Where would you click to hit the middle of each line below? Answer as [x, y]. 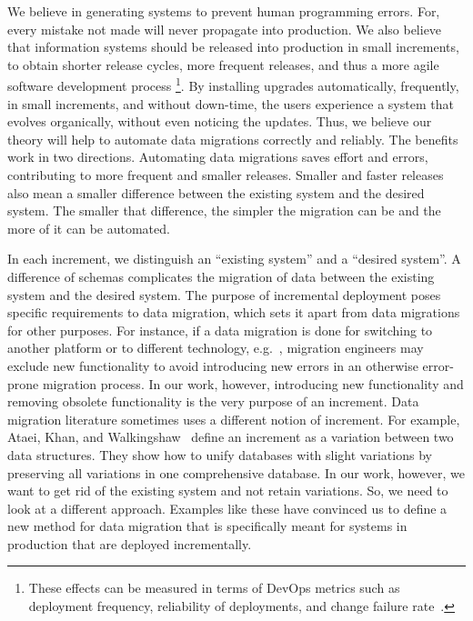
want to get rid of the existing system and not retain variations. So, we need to [228, 491]
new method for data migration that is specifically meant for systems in [207, 526]
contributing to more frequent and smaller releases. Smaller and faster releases [226, 175]
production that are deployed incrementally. [130, 543]
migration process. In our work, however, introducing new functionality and [253, 383]
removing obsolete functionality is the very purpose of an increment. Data [213, 401]
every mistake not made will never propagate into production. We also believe [225, 29]
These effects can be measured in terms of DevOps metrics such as [214, 588]
